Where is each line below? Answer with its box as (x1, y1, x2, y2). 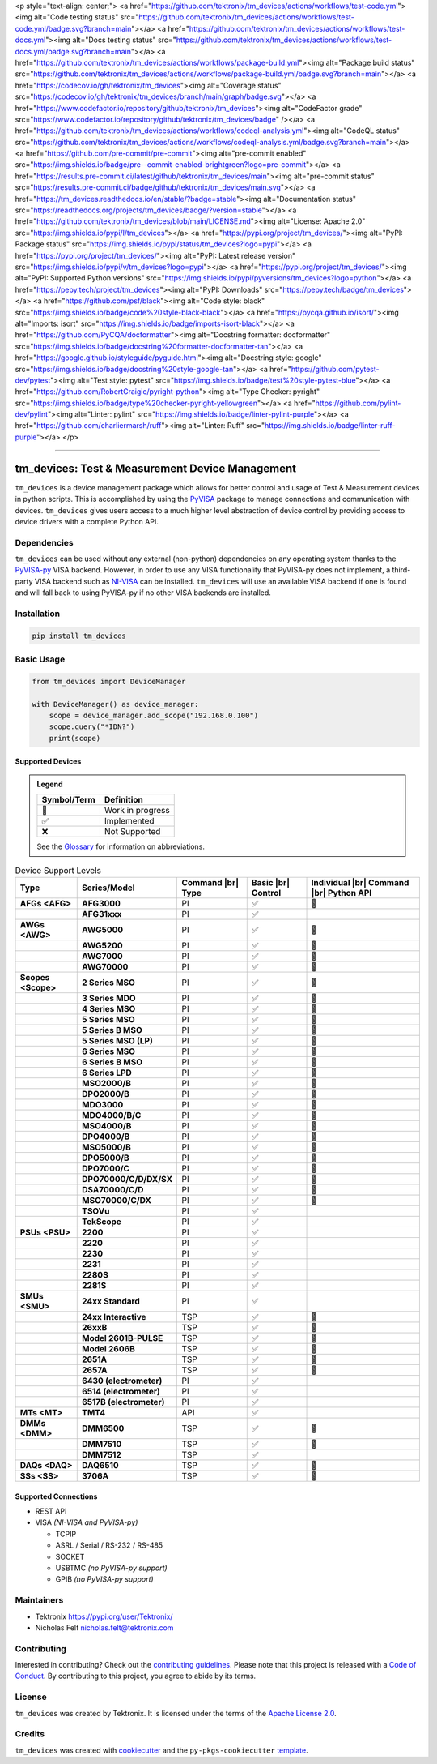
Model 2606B (82, 1343, 135, 1355)
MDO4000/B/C (82, 1110, 142, 1121)
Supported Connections (15, 1492, 98, 1501)
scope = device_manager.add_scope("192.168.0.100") (49, 711, 259, 721)
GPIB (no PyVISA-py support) (55, 1574, 154, 1584)
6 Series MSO (82, 1046, 136, 1057)
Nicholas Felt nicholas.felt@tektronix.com (35, 1622, 174, 1633)
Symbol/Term (41, 794, 96, 806)
